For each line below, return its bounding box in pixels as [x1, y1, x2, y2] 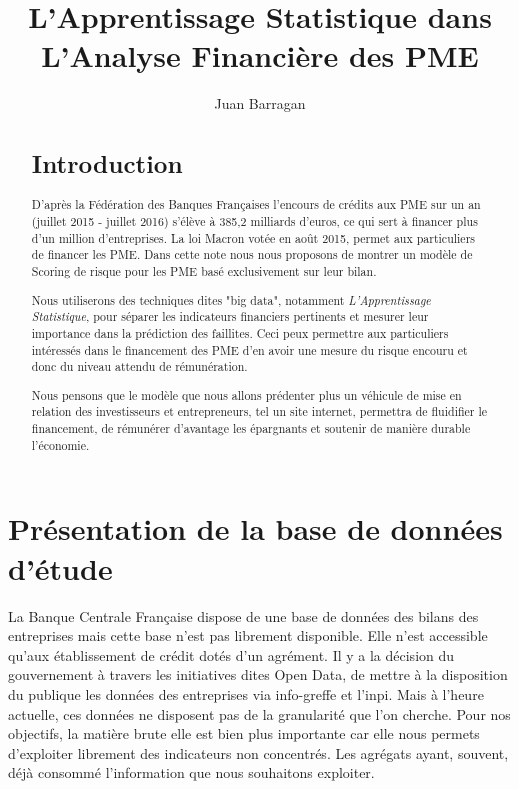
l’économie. [31, 436, 90, 453]
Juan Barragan [214, 93, 306, 114]
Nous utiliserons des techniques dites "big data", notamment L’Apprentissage [31, 291, 431, 308]
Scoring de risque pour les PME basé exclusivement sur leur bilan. [31, 263, 377, 280]
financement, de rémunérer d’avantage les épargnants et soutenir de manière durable [31, 420, 471, 437]
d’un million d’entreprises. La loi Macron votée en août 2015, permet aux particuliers [31, 229, 475, 246]
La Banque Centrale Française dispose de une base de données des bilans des [8, 605, 479, 626]
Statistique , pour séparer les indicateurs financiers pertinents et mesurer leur [31, 308, 429, 325]
